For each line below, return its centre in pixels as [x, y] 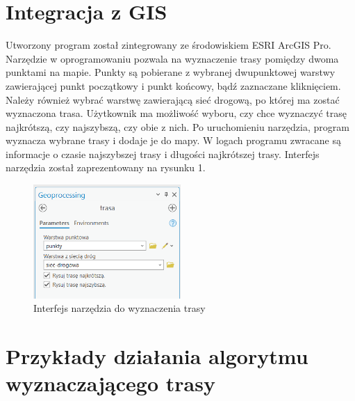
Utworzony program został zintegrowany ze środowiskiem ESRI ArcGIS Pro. [168, 45]
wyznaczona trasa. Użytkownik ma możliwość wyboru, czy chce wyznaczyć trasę [176, 113]
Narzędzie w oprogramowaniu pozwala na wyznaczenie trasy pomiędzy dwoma [172, 58]
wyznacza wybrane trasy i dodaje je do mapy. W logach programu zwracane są [173, 140]
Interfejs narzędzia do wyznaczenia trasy [119, 308]
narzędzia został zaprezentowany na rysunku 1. [106, 167]
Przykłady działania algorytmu [157, 355]
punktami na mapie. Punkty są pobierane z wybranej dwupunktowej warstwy [171, 72]
